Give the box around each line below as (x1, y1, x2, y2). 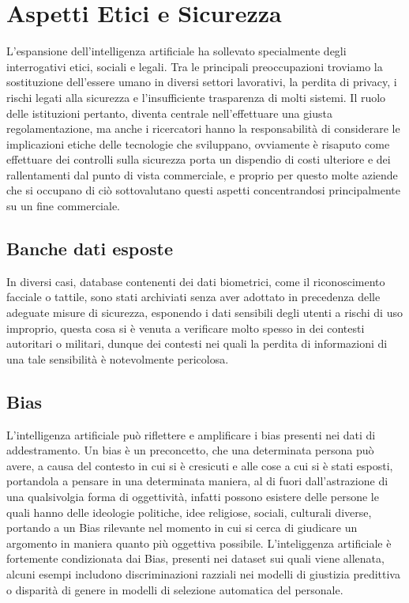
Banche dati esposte (6, 236, 173, 261)
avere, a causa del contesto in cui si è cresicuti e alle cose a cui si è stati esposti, (6, 457, 393, 473)
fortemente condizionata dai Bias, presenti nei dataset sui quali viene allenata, (6, 550, 385, 567)
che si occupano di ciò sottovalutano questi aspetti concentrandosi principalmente (6, 182, 401, 198)
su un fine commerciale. (6, 198, 120, 214)
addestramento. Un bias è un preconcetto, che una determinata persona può (6, 442, 374, 458)
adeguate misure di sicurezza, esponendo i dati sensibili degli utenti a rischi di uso (6, 304, 403, 321)
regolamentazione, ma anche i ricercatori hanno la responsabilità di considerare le (6, 120, 400, 137)
